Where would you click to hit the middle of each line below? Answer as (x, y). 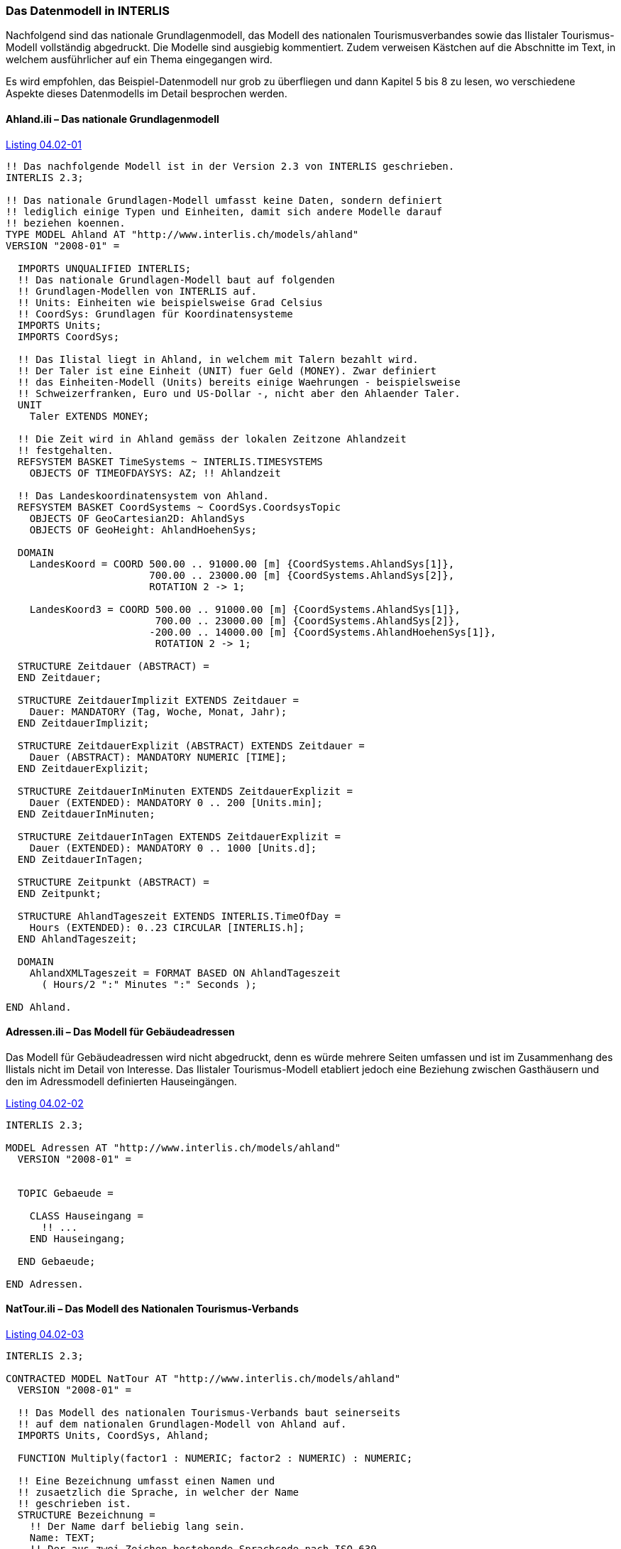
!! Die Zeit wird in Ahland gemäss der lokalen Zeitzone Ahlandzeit (212, 439)
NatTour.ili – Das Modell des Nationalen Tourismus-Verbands (152, 1309)
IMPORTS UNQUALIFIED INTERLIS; (104, 268)
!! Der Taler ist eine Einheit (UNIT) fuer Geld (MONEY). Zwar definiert (227, 370)
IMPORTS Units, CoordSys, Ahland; (113, 1436)
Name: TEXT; (62, 1538)
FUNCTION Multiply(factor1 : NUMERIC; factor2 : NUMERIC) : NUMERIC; (215, 1458)
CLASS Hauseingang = (86, 1216)
